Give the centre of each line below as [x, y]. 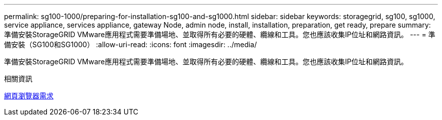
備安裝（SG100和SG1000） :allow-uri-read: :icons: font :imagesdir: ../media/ [131, 44]
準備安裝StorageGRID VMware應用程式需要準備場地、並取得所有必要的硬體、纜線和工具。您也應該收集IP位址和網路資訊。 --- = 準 [220, 34]
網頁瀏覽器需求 [29, 96]
